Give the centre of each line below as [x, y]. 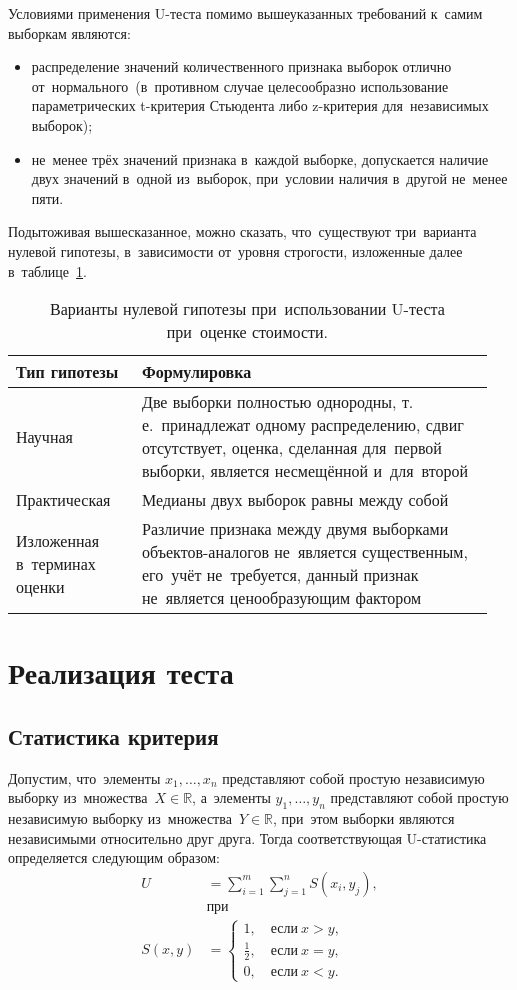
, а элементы [231, 797]
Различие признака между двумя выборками [295, 529]
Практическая [63, 500]
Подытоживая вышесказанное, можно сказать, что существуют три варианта [242, 231]
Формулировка [196, 372]
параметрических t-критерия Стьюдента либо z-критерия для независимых [260, 105]
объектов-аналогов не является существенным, [304, 552]
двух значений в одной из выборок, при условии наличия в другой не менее [269, 178]
